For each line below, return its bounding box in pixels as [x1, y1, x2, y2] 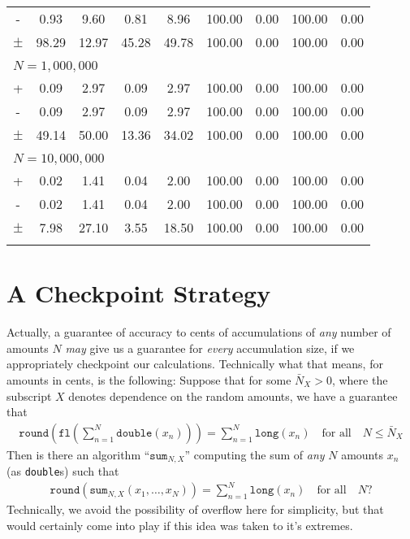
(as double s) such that [6, 463, 119, 480]
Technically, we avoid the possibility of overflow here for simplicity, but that [6, 501, 384, 518]
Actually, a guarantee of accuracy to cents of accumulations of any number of [6, 324, 391, 341]
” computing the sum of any [184, 446, 325, 463]
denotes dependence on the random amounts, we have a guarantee [68, 387, 398, 404]
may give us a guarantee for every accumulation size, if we [65, 339, 355, 356]
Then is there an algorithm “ [6, 446, 150, 463]
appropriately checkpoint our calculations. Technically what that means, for [6, 355, 383, 372]
